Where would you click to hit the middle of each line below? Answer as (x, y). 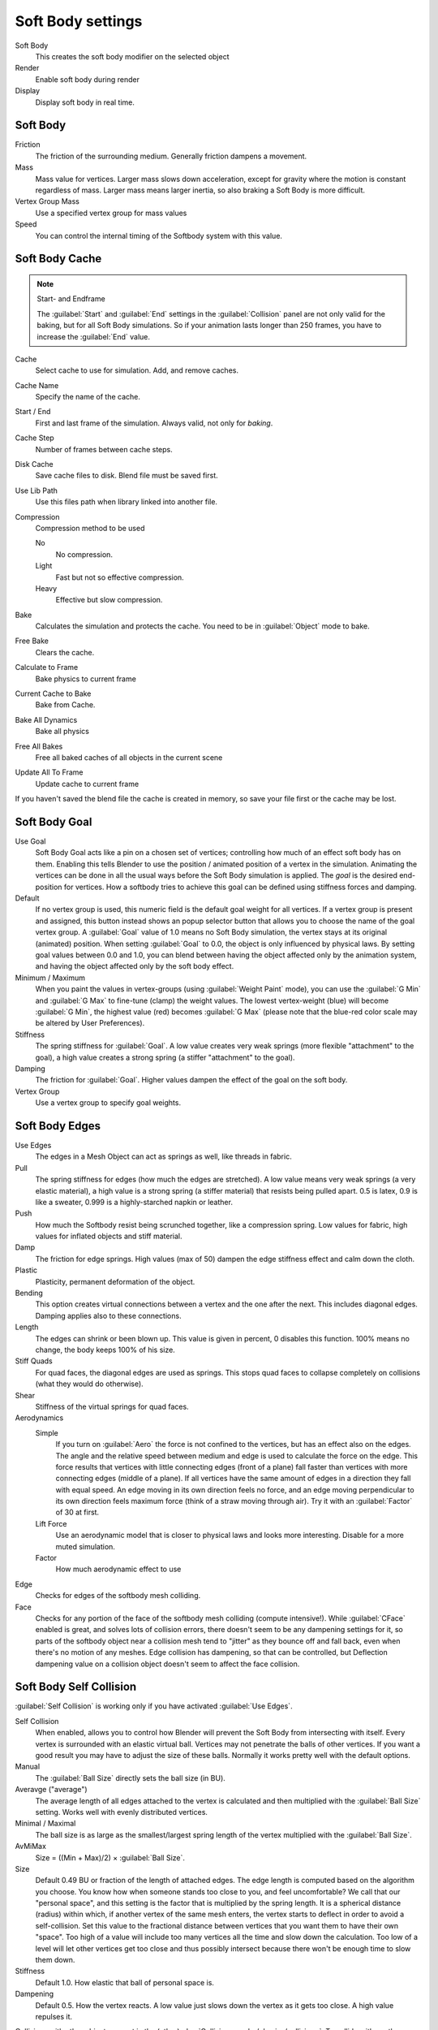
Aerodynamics (39, 1418)
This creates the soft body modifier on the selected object (132, 56)
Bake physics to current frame (86, 679)
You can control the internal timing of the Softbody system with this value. (159, 235)
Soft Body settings (79, 21)
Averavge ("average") (52, 1790)
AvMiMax (30, 1846)
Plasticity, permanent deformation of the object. (115, 1281)
